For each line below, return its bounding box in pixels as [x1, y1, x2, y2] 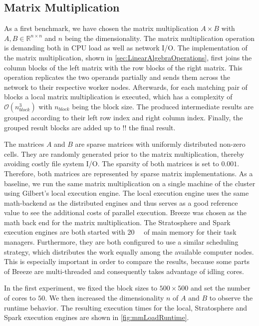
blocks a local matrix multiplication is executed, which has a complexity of [4, 91, 233, 102]
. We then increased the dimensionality [45, 293, 164, 303]
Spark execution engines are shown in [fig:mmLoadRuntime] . [4, 312, 189, 323]
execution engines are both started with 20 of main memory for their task [4, 227, 237, 237]
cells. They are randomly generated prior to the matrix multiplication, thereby [4, 148, 245, 159]
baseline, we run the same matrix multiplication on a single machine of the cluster [4, 178, 256, 188]
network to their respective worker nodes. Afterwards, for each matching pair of [4, 81, 248, 92]
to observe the [209, 293, 253, 303]
